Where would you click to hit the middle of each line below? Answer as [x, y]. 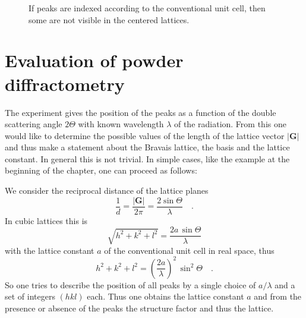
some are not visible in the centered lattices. [109, 19]
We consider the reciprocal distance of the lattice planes [107, 191]
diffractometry [65, 84]
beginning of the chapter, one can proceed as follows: [101, 170]
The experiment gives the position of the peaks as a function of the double [141, 112]
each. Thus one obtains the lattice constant [165, 296]
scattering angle [34, 124]
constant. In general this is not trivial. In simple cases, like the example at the [147, 158]
